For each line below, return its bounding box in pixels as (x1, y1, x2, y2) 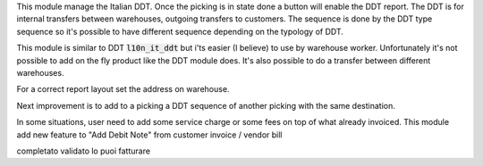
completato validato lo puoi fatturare (16, 145, 151, 156)
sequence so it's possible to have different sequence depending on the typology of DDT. (16, 26, 344, 37)
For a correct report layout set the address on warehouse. (16, 84, 230, 95)
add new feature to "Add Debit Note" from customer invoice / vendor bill (16, 129, 283, 140)
